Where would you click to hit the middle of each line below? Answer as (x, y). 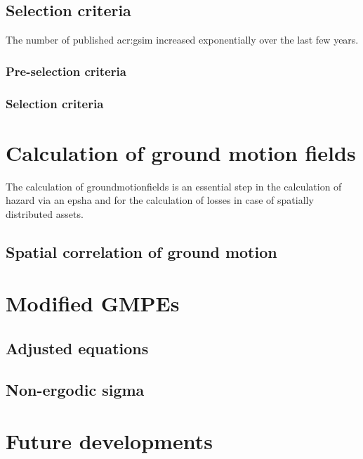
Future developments (109, 441)
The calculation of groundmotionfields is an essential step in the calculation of (174, 186)
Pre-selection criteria (66, 71)
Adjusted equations (77, 348)
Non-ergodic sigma (75, 389)
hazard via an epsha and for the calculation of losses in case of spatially (160, 200)
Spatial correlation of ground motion (141, 251)
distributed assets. (45, 213)
